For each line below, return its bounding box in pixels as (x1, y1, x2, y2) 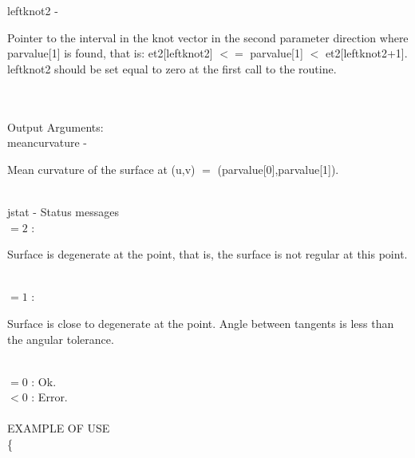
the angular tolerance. (7, 330, 114, 347)
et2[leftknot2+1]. (325, 45, 408, 61)
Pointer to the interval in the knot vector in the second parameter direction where (7, 29, 409, 45)
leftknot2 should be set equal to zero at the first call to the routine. (7, 60, 337, 77)
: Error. (31, 389, 68, 405)
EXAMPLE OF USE (7, 420, 110, 436)
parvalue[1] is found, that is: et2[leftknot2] (7, 45, 213, 61)
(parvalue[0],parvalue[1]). (217, 160, 339, 177)
